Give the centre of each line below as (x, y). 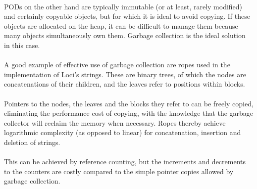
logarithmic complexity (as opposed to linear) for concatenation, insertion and (123, 132)
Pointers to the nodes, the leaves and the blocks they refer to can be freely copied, (129, 103)
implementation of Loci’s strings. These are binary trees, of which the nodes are (125, 74)
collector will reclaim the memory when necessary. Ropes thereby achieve (115, 122)
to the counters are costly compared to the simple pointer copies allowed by (119, 171)
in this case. (22, 45)
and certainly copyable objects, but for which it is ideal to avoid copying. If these (127, 16)
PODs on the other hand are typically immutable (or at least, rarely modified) (123, 6)
